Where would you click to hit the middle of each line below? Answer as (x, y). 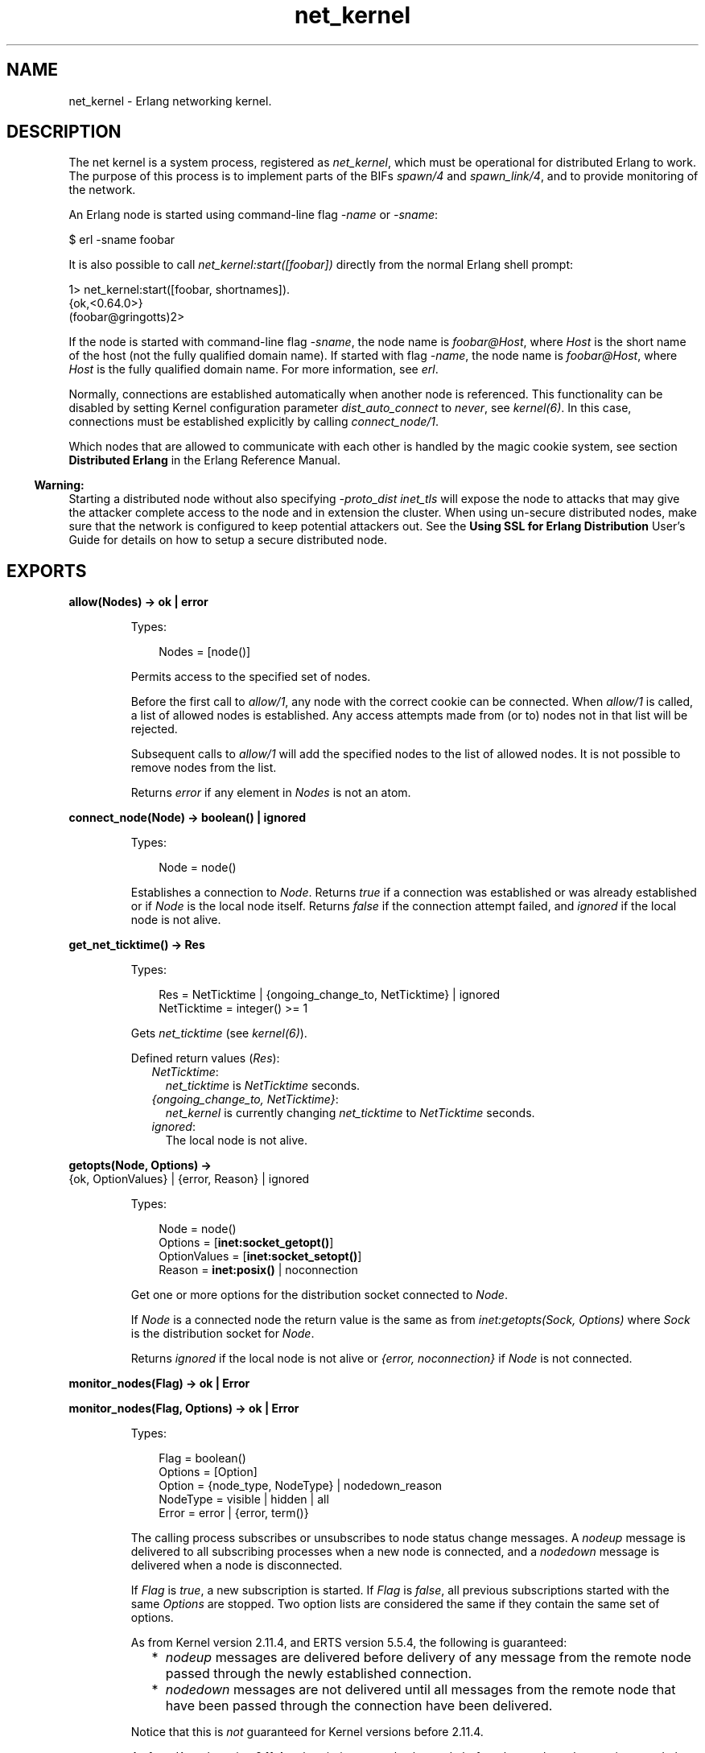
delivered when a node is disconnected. (237, 1565)
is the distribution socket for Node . (223, 1334)
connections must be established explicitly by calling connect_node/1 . (254, 422)
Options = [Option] (208, 1472)
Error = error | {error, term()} (234, 1513)
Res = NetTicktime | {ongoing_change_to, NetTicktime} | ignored (330, 995)
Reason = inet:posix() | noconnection (258, 1270)
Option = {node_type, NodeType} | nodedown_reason (301, 1486)
